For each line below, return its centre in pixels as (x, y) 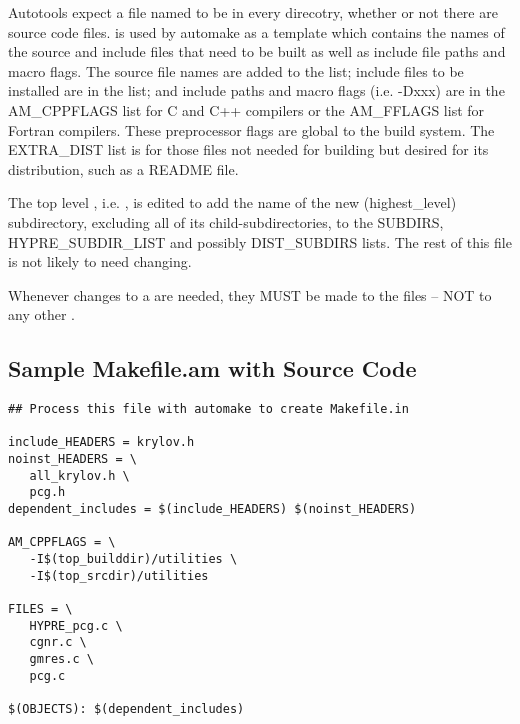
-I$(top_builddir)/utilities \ (133, 559)
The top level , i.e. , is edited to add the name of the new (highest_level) (232, 202)
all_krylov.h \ (79, 475)
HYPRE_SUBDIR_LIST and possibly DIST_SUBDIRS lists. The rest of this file (260, 241)
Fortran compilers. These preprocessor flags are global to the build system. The (251, 129)
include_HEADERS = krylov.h (101, 442)
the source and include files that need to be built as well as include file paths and (257, 51)
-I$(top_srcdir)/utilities (119, 575)
